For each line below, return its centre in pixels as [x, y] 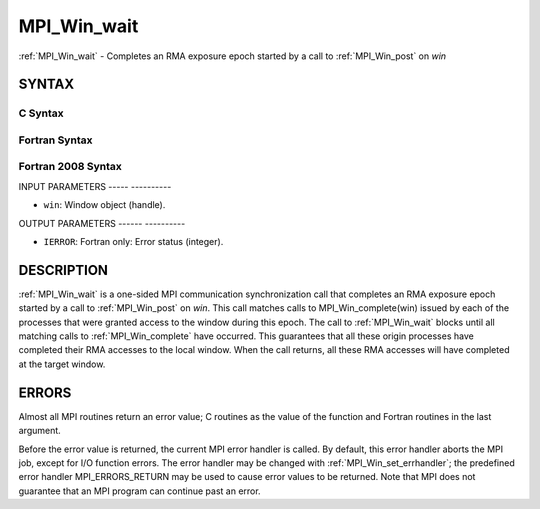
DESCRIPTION [63, 270]
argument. [40, 431]
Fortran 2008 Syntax [70, 167]
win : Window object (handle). [104, 205]
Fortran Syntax [55, 140]
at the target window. [62, 364]
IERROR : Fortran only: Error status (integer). [133, 241]
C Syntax [41, 113]
